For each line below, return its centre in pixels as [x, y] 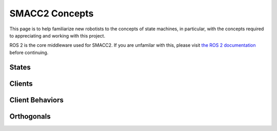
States [20, 67]
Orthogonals [30, 116]
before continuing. [29, 52]
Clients [21, 83]
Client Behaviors [36, 100]
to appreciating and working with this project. [57, 35]
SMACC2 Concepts [52, 13]
